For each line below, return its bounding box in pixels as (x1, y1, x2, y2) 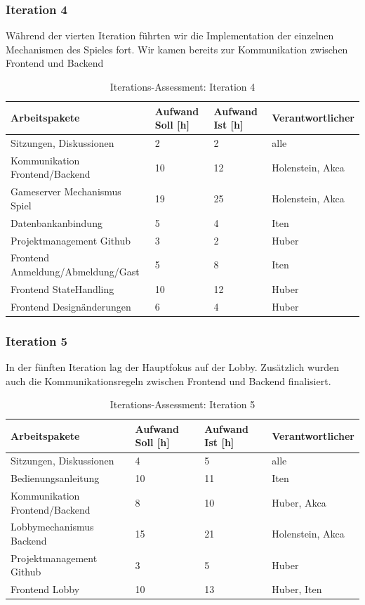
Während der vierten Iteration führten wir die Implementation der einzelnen (6, 28, 334, 43)
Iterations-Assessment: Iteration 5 (109, 397, 255, 412)
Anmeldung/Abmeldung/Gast (11, 264, 140, 279)
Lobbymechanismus (11, 519, 94, 534)
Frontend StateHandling (11, 281, 114, 296)
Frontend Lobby (11, 582, 80, 597)
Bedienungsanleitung (11, 471, 100, 486)
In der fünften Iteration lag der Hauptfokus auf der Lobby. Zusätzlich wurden (6, 360, 340, 375)
